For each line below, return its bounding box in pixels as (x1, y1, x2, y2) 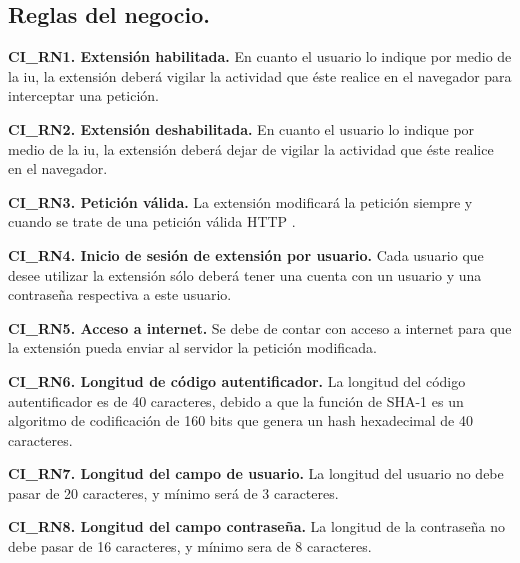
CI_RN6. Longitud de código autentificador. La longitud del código (8, 370, 466, 391)
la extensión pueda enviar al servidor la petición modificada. (8, 337, 377, 358)
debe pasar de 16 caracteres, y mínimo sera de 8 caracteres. (8, 536, 372, 557)
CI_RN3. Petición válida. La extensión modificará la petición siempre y (8, 191, 473, 212)
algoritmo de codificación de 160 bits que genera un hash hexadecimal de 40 (8, 410, 473, 431)
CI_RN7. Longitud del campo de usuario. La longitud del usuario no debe (8, 463, 504, 484)
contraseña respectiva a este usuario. (8, 284, 232, 305)
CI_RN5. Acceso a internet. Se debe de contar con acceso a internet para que (8, 317, 512, 338)
